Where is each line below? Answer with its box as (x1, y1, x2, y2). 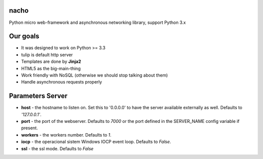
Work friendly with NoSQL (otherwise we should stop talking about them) (21, 72, 168, 78)
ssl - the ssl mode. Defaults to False (21, 145, 94, 151)
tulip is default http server (21, 52, 73, 58)
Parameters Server (9, 92, 68, 100)
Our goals (9, 32, 39, 40)
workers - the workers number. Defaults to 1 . (21, 132, 112, 138)
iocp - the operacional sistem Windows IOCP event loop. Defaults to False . (21, 139, 171, 145)
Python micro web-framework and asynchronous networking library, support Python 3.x (9, 20, 186, 25)
